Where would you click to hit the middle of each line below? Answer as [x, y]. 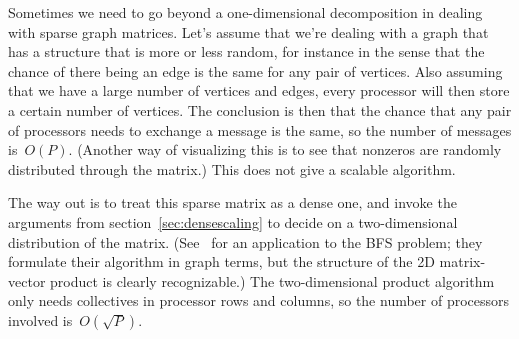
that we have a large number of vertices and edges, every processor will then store [259, 90]
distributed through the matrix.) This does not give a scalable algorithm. [232, 168]
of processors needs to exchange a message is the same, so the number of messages [260, 129]
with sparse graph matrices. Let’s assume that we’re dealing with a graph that [248, 31]
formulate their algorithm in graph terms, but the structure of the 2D [221, 261]
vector [27, 280]
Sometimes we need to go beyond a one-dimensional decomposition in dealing [245, 12]
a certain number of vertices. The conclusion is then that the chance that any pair [260, 109]
